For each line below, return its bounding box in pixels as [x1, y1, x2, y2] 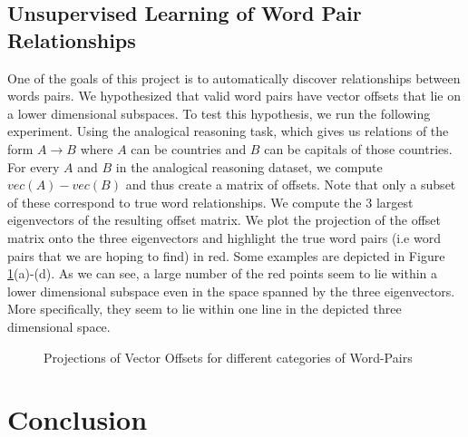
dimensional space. [7, 316, 111, 335]
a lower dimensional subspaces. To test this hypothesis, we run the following [7, 103, 431, 122]
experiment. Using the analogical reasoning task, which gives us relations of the [7, 121, 449, 141]
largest [375, 192, 414, 211]
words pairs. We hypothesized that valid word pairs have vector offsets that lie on [7, 86, 461, 105]
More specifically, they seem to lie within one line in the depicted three [7, 299, 402, 318]
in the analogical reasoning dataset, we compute [115, 157, 383, 176]
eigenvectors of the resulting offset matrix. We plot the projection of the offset [7, 210, 441, 229]
